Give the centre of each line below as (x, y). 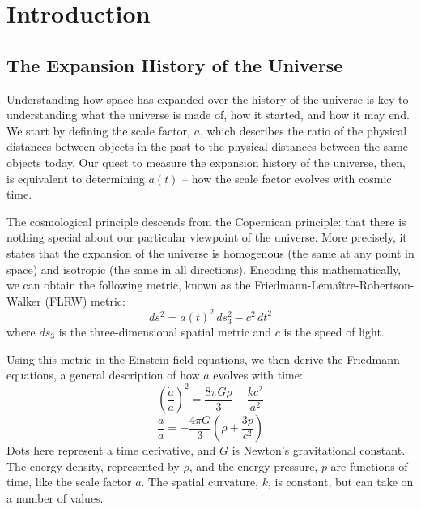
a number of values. (55, 498)
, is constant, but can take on (340, 482)
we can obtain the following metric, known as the (129, 285)
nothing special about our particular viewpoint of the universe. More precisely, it (207, 237)
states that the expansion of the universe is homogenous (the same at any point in (210, 252)
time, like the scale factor (69, 482)
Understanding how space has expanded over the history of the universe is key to (208, 98)
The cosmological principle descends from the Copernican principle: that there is (206, 221)
